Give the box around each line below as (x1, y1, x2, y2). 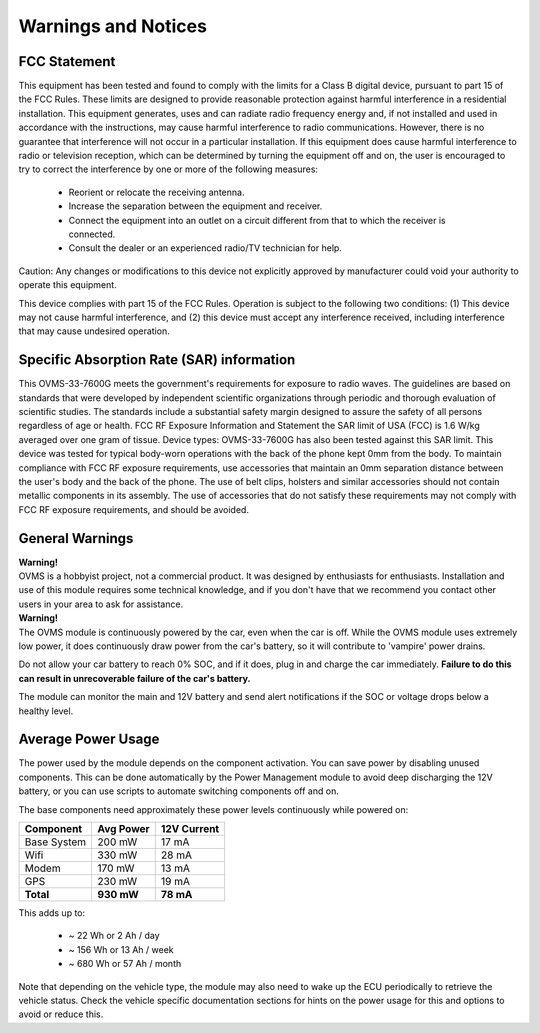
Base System (24, 835, 87, 849)
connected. (68, 228, 116, 240)
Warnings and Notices (18, 15, 207, 37)
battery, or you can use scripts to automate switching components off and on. (18, 785, 339, 797)
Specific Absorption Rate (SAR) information (18, 351, 296, 369)
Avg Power (97, 822, 150, 836)
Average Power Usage (18, 731, 160, 748)
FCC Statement (18, 53, 116, 70)
